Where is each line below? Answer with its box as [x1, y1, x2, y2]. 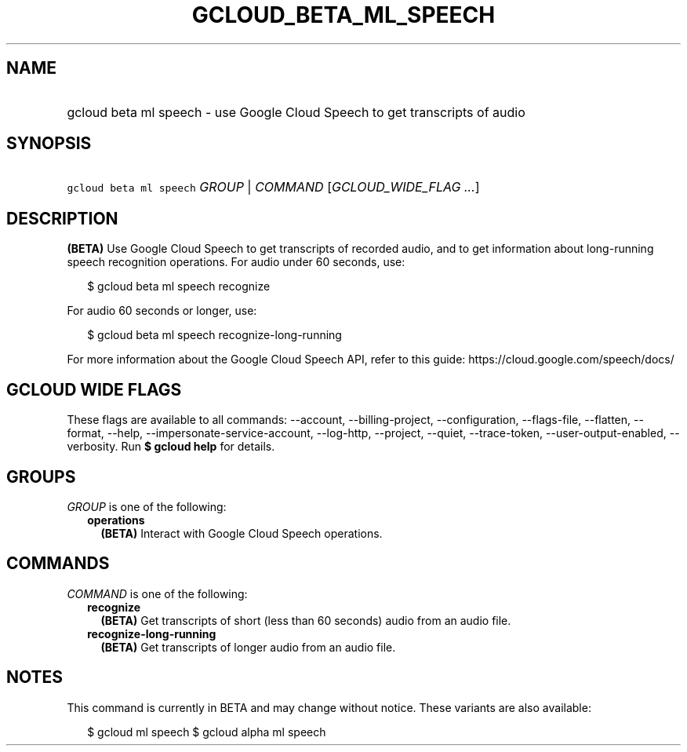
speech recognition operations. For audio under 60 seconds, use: [67, 255, 405, 269]
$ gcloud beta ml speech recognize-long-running [87, 328, 342, 342]
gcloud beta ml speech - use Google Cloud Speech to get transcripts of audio [67, 104, 525, 120]
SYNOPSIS [6, 133, 92, 154]
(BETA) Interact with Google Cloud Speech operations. [100, 526, 383, 540]
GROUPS [6, 466, 76, 487]
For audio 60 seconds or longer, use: [67, 304, 257, 318]
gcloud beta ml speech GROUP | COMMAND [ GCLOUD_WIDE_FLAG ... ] [67, 179, 480, 195]
